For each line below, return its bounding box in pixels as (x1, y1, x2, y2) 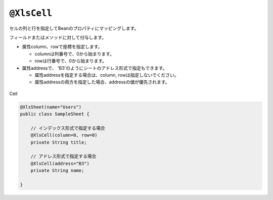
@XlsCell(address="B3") (30, 161, 89, 166)
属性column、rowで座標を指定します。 (22, 43, 103, 50)
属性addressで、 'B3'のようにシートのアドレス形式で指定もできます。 (22, 65, 167, 71)
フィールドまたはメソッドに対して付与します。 (9, 34, 106, 40)
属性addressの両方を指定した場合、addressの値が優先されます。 (34, 79, 170, 85)
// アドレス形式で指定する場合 (30, 154, 97, 159)
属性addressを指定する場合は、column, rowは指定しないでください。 (34, 72, 179, 78)
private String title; (30, 139, 87, 145)
